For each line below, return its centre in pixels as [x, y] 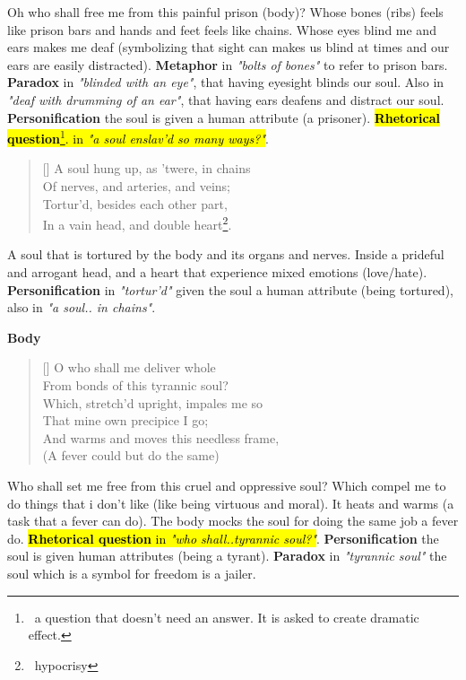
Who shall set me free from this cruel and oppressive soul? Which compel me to [227, 485]
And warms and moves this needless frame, [161, 437]
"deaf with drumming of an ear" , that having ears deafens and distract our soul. [226, 99]
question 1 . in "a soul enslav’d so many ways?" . [138, 137]
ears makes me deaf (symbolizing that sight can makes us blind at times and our [229, 47]
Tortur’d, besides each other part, [135, 203]
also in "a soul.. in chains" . [82, 307]
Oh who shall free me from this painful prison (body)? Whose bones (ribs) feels [225, 12]
